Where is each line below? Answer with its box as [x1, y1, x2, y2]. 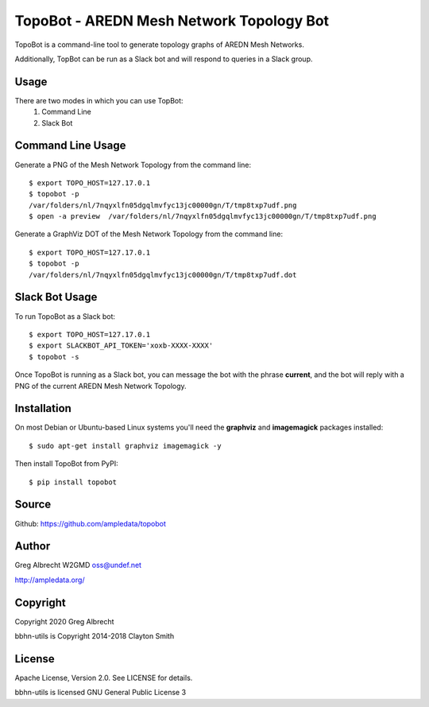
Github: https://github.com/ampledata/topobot [14, 519, 167, 528]
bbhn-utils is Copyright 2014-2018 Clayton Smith [14, 631, 175, 641]
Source [14, 498, 52, 511]
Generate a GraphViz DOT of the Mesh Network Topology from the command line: [14, 229, 284, 239]
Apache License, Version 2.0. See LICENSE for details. [14, 673, 193, 682]
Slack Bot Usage [14, 290, 98, 304]
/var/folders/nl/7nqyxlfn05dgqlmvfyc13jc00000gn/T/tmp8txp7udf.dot [29, 270, 297, 279]
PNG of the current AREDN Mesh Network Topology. [14, 381, 187, 390]
